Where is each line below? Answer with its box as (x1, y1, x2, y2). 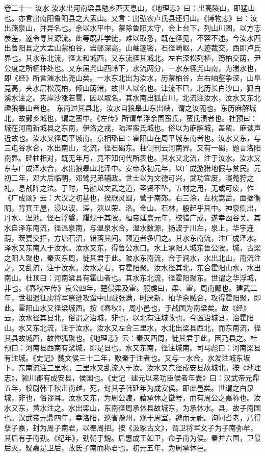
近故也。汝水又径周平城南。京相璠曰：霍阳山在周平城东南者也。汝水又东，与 (4, 132, 261, 143)
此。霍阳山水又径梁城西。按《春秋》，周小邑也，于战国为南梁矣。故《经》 (4, 302, 250, 313)
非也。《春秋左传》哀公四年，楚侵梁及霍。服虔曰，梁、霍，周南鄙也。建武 (4, 282, 250, 293)
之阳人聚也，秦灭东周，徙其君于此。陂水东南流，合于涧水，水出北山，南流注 (4, 252, 261, 263)
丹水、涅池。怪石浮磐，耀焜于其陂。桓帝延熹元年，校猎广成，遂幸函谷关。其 (4, 212, 261, 223)
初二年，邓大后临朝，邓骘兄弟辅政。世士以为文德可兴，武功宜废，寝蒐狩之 (4, 172, 254, 183)
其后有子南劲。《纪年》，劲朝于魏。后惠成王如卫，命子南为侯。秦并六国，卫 (4, 432, 254, 443)
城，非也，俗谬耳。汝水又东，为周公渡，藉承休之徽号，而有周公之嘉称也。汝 (4, 392, 261, 403)
